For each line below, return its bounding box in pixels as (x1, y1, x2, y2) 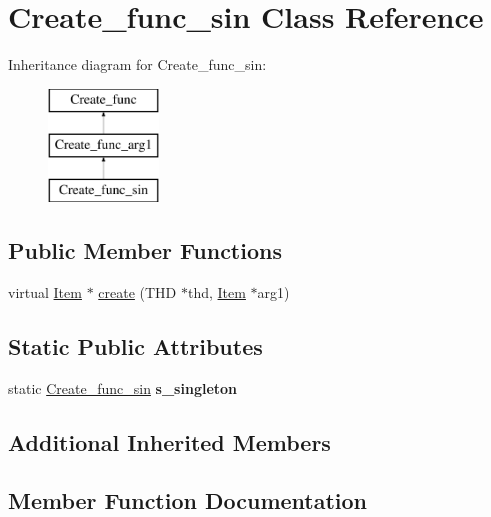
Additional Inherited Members (8, 426, 331, 457)
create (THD (98, 281, 177, 302)
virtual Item (8, 281, 82, 302)
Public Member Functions (8, 235, 282, 266)
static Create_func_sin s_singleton (8, 377, 238, 398)
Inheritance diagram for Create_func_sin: (8, 54, 267, 75)
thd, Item (187, 281, 246, 302)
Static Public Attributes (8, 330, 263, 361)
